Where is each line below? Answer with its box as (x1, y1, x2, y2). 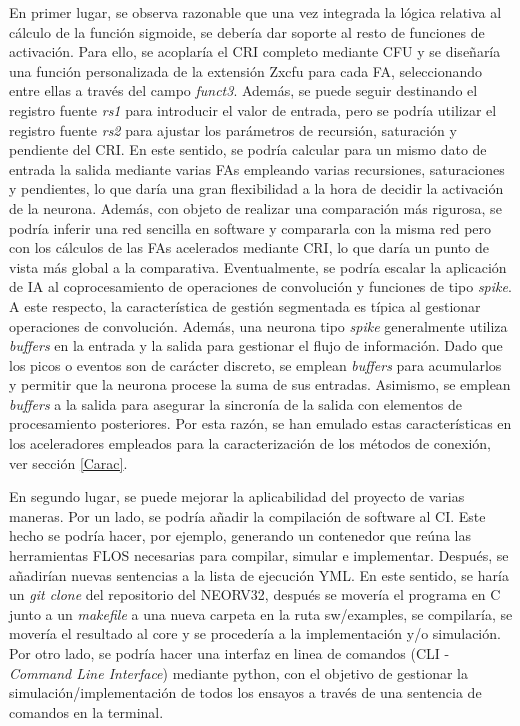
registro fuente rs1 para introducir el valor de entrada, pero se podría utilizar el (9, 99, 497, 120)
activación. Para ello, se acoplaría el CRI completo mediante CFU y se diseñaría (9, 41, 501, 62)
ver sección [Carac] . (9, 452, 128, 473)
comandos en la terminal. (9, 701, 164, 722)
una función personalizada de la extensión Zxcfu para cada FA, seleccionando (9, 60, 483, 81)
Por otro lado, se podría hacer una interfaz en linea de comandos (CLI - (9, 643, 450, 663)
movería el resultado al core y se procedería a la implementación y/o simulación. (9, 623, 501, 644)
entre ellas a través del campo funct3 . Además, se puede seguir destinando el (9, 80, 478, 101)
